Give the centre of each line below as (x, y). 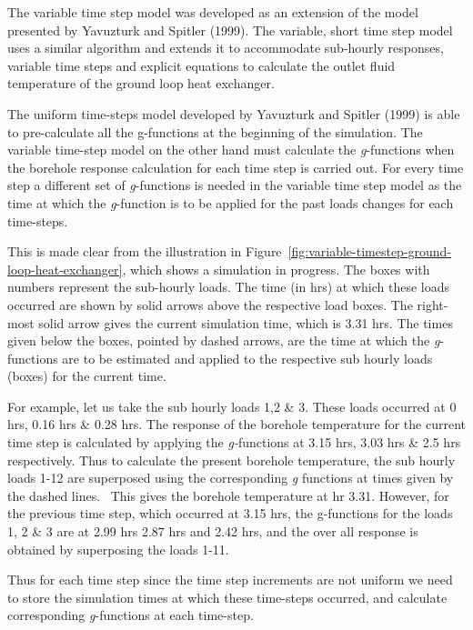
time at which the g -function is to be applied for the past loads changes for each (231, 202)
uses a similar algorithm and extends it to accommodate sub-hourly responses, (226, 48)
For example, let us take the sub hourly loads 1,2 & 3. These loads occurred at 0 (232, 406)
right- (433, 304)
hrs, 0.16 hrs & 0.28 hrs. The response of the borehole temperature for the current (236, 424)
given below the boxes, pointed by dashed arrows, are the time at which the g (224, 340)
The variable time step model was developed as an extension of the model (213, 12)
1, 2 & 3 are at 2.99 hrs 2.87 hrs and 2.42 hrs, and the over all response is (213, 531)
